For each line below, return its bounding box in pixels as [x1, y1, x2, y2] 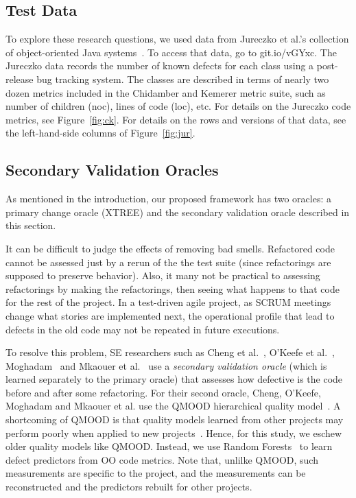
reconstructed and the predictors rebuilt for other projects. [5, 479, 252, 494]
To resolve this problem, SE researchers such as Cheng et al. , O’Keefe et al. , [5, 345, 335, 359]
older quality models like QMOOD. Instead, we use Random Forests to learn [5, 439, 333, 453]
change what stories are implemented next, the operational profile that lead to [5, 308, 335, 322]
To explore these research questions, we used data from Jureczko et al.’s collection [5, 32, 349, 46]
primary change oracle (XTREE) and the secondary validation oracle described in [5, 204, 350, 219]
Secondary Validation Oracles [5, 159, 219, 180]
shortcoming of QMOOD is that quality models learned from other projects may [5, 412, 344, 427]
